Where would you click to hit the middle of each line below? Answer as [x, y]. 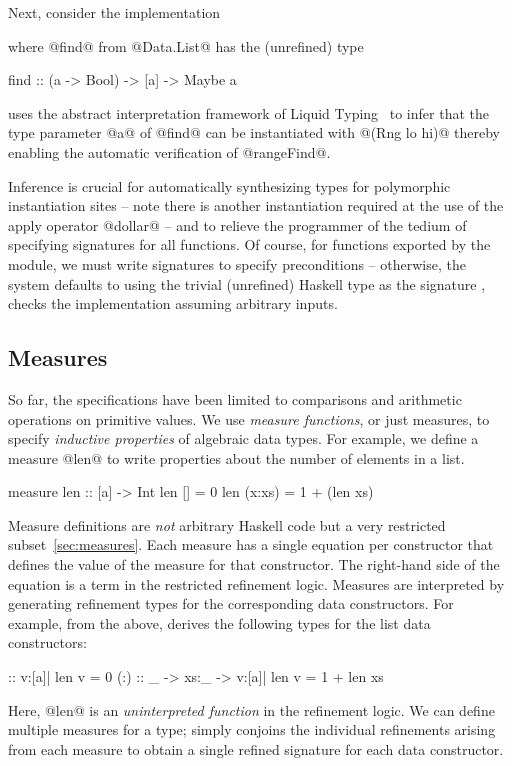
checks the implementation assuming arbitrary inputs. [173, 303]
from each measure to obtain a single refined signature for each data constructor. [256, 748]
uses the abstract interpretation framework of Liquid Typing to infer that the [248, 112]
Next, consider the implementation [114, 12]
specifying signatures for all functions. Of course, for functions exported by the [249, 244]
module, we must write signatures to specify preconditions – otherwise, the [237, 263]
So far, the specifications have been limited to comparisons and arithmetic [235, 398]
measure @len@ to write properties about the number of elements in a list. [236, 457]
